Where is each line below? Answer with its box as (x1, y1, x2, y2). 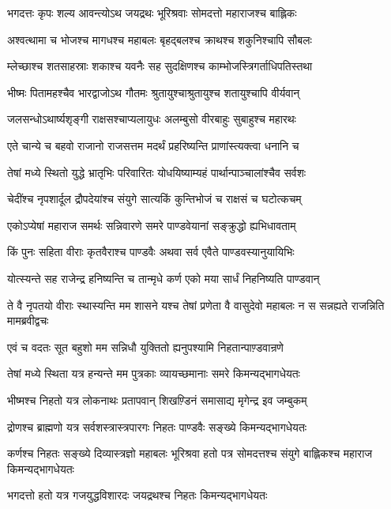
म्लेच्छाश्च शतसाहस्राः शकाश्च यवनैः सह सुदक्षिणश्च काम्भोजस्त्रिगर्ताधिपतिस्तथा (7, 58, 313, 74)
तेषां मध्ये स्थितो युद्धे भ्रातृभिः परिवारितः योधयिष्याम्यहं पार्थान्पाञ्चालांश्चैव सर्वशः (7, 164, 306, 180)
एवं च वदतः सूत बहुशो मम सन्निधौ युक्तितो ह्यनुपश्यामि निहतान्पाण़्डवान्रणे (7, 338, 284, 355)
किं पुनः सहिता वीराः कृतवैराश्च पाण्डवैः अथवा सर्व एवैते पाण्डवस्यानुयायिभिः (7, 243, 295, 260)
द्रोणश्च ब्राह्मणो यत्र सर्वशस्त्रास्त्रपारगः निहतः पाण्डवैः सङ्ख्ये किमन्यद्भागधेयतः (7, 418, 307, 435)
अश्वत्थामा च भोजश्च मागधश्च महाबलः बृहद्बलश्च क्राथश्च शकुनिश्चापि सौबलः (7, 31, 312, 47)
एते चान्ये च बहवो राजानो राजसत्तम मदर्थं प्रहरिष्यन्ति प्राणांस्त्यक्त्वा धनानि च (7, 137, 299, 153)
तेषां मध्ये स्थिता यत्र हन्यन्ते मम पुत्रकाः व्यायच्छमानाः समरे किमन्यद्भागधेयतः (7, 365, 300, 382)
